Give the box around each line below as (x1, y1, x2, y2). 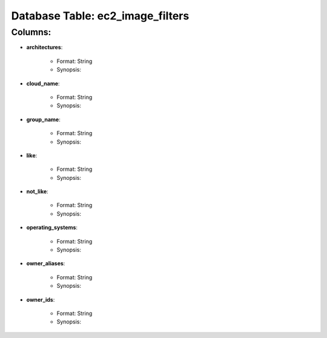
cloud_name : (26, 79, 60, 87)
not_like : (26, 188, 48, 195)
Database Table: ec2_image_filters (11, 9, 190, 22)
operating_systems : (26, 224, 78, 231)
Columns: (11, 27, 51, 38)
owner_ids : (26, 296, 55, 303)
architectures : (26, 44, 63, 51)
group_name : (26, 116, 61, 123)
